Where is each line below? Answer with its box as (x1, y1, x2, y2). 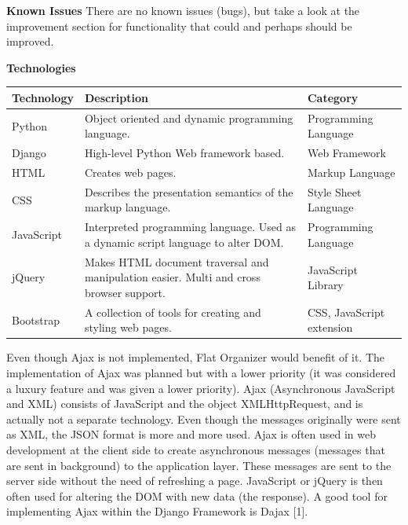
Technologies (6, 59, 76, 75)
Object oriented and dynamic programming (84, 109, 293, 126)
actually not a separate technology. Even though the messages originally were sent (6, 410, 401, 427)
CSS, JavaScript (307, 303, 385, 320)
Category (307, 89, 359, 105)
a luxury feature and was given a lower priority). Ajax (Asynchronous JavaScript (6, 380, 395, 396)
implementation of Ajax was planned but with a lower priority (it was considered (6, 365, 396, 381)
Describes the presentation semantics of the (84, 183, 293, 200)
